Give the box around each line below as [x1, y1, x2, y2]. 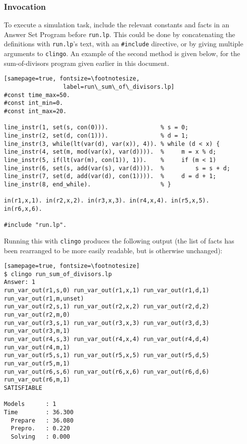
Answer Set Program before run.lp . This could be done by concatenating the [4, 29, 235, 39]
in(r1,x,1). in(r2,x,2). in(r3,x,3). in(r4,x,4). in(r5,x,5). [4, 197, 210, 204]
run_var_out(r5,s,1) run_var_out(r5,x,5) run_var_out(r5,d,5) [4, 352, 210, 359]
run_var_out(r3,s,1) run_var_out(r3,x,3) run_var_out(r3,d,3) [4, 319, 210, 326]
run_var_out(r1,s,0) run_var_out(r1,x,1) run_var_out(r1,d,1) [4, 287, 210, 294]
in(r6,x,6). [4, 205, 42, 212]
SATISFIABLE [4, 384, 42, 391]
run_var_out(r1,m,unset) [4, 295, 84, 302]
